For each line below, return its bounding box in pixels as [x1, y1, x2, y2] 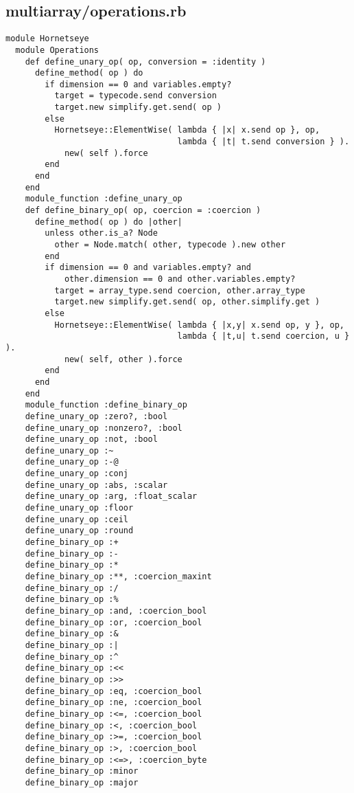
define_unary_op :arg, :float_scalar [25, 491, 198, 502]
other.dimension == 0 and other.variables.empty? [64, 273, 296, 284]
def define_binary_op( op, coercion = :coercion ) [25, 205, 261, 216]
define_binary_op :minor [25, 766, 139, 777]
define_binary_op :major [25, 777, 139, 788]
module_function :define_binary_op [25, 400, 187, 410]
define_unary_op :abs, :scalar [25, 480, 168, 490]
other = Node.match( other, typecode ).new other [54, 240, 286, 250]
